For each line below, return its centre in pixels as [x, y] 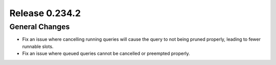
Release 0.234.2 [45, 13]
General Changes [40, 27]
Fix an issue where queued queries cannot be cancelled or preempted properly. [106, 53]
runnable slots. [38, 46]
